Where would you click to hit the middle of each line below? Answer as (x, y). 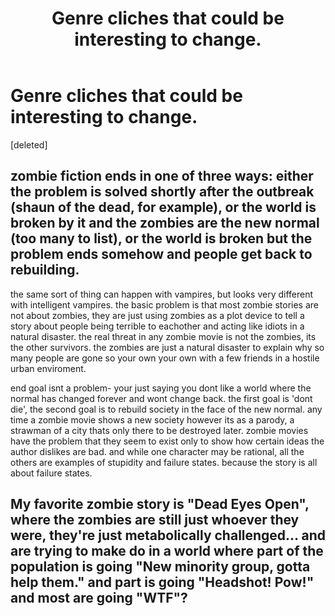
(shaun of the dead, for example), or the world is (163, 207)
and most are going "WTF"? (99, 598)
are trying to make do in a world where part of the (167, 551)
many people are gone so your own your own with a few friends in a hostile (165, 358)
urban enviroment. (48, 368)
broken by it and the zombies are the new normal (165, 223)
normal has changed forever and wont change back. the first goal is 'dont (161, 398)
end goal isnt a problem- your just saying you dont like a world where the (161, 388)
